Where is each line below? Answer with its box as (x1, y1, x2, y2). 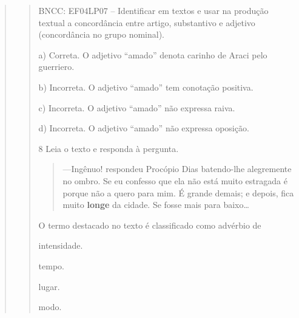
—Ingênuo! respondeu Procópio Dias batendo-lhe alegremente (62, 162, 292, 175)
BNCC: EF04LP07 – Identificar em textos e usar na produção (38, 4, 269, 16)
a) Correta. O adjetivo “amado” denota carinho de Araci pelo (38, 48, 267, 61)
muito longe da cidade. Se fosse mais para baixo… (62, 198, 249, 211)
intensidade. (38, 239, 83, 252)
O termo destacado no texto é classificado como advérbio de (38, 218, 261, 231)
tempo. (38, 259, 64, 272)
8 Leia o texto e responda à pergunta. (38, 142, 179, 154)
